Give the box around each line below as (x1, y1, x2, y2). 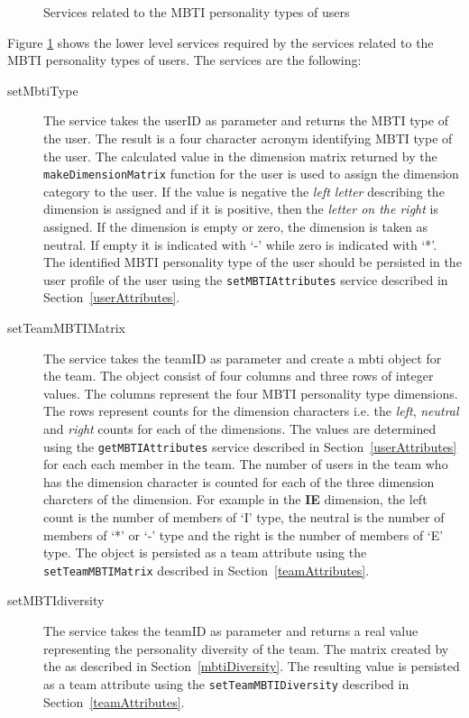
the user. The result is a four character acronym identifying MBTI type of (43, 128, 453, 147)
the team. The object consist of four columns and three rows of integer (43, 366, 434, 385)
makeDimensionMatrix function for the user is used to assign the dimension (43, 164, 459, 183)
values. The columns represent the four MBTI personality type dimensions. (43, 383, 458, 402)
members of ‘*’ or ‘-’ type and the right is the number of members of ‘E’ (43, 525, 444, 544)
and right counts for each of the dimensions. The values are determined (43, 419, 437, 437)
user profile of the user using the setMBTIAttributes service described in (43, 270, 448, 289)
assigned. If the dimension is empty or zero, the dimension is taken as (43, 217, 428, 235)
